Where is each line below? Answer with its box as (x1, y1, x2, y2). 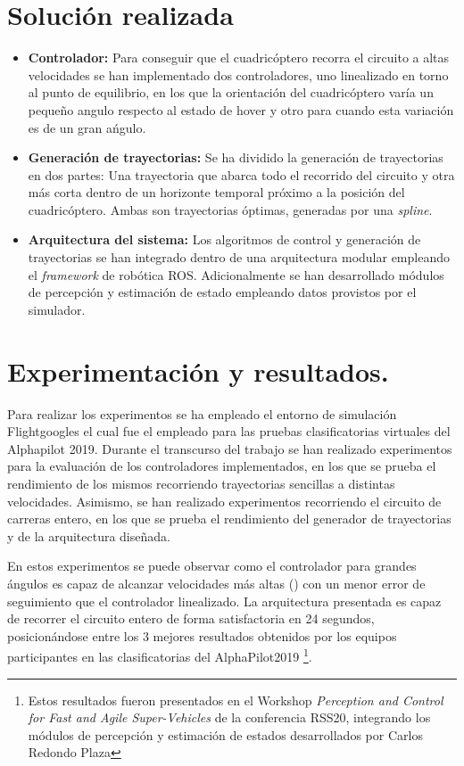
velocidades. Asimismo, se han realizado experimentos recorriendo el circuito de (7, 491, 442, 510)
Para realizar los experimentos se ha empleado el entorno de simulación (7, 404, 397, 423)
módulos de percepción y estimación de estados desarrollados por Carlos (28, 725, 423, 744)
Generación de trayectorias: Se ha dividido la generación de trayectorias (28, 148, 443, 167)
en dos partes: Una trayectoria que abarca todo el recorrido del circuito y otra (28, 165, 455, 184)
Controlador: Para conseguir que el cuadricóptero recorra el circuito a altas (28, 48, 450, 67)
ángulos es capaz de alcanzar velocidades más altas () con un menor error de (7, 573, 426, 592)
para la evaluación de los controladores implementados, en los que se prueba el (7, 457, 436, 475)
